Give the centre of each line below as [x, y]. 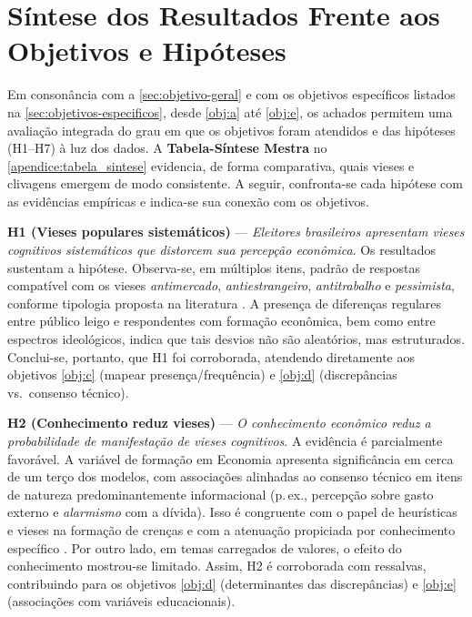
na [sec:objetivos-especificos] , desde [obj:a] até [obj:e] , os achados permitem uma [230, 111]
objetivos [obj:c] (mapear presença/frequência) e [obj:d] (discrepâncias [202, 374]
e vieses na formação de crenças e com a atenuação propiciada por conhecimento [231, 529]
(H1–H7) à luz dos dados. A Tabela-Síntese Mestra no [167, 148]
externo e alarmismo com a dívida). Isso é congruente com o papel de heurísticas [232, 512]
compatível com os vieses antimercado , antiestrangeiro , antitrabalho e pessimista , [231, 285]
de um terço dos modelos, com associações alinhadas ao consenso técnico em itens [235, 476]
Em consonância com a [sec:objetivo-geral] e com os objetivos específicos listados [231, 94]
